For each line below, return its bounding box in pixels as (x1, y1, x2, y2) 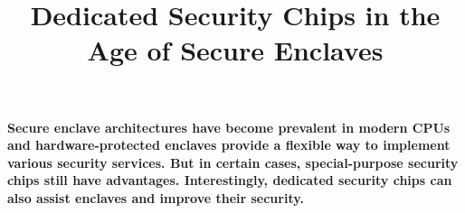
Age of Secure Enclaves (87, 32, 384, 69)
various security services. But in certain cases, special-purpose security (7, 153, 459, 171)
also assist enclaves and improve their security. (7, 188, 304, 207)
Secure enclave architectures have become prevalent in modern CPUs (7, 117, 451, 136)
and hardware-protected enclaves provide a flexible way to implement (7, 135, 451, 154)
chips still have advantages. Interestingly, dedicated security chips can (7, 171, 452, 190)
